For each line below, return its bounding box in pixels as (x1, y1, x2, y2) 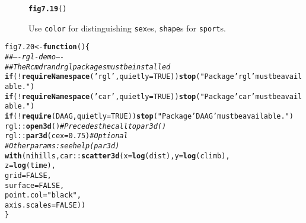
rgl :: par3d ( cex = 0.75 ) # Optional (5, 132, 128, 141)
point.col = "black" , (5, 191, 81, 200)
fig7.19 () (28, 5, 67, 13)
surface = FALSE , (5, 181, 65, 190)
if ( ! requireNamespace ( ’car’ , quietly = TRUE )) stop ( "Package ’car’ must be (5, 92, 281, 101)
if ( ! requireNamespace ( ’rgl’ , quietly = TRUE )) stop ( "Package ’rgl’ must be (5, 72, 281, 81)
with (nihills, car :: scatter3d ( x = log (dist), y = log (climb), (5, 151, 230, 160)
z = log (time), (5, 161, 56, 170)
